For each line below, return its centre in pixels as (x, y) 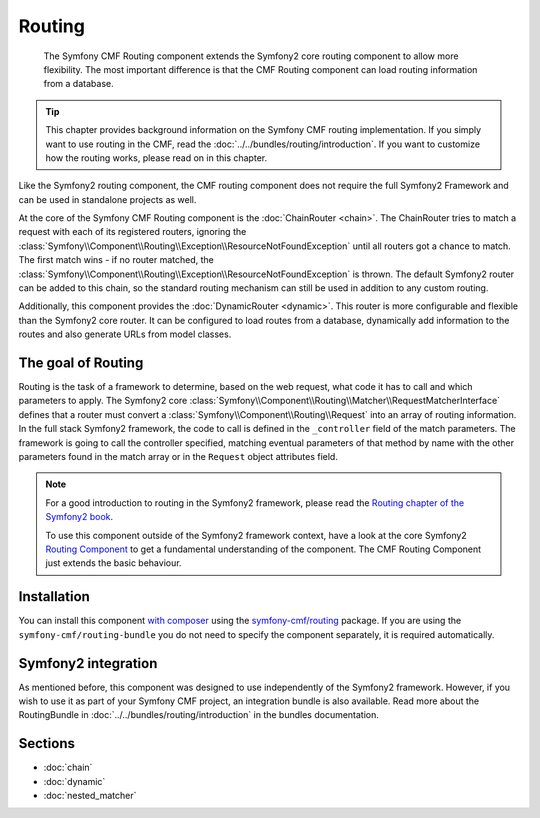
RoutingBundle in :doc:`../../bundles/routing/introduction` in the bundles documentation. (199, 715)
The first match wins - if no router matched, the (116, 260)
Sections (46, 743)
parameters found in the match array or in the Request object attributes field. (178, 457)
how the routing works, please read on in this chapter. (156, 157)
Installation (54, 596)
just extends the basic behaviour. (113, 563)
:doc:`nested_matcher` (90, 796)
